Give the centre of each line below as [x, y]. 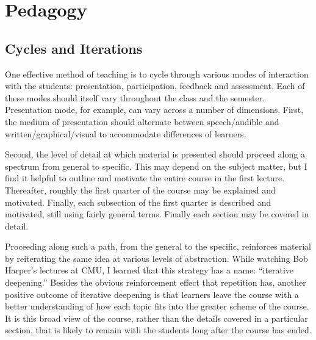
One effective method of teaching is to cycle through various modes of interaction [157, 74]
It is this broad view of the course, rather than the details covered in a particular [156, 318]
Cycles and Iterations [74, 48]
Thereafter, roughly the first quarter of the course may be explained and [140, 190]
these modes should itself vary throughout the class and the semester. [135, 97]
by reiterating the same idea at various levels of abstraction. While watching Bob [156, 258]
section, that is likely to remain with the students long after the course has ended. [158, 330]
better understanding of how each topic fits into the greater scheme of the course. [157, 306]
